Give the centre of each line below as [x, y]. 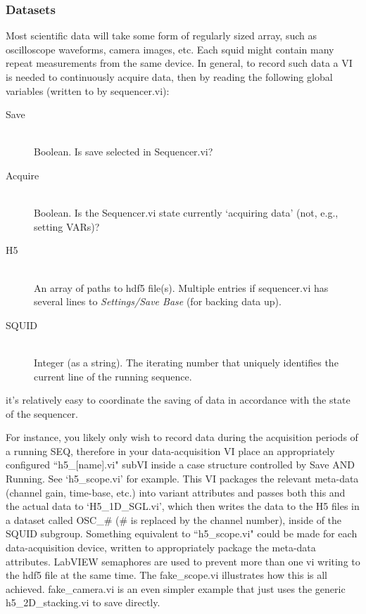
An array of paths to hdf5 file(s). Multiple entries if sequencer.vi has [181, 287]
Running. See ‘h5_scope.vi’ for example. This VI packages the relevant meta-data [182, 479]
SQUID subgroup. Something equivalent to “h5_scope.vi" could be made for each [182, 533]
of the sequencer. [42, 413]
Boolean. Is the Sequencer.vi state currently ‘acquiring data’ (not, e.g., [186, 213]
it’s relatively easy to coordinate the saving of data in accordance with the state [178, 400]
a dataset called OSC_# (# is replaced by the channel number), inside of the [174, 519]
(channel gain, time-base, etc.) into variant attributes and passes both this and [176, 492]
